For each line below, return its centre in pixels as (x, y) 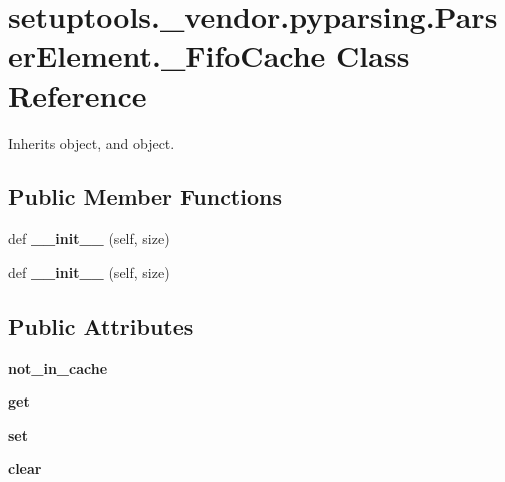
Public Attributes (101, 325)
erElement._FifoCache (167, 55)
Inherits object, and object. (91, 142)
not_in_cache (58, 367)
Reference (77, 94)
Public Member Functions (145, 196)
